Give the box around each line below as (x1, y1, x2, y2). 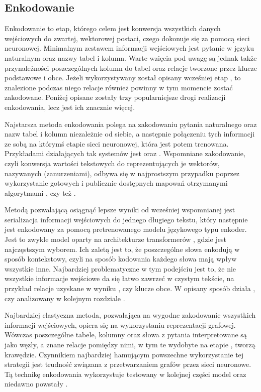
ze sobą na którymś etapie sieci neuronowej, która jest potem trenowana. (5, 138, 229, 149)
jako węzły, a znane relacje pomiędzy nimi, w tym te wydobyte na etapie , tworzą (5, 339, 255, 350)
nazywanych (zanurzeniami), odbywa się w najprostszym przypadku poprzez (5, 168, 240, 178)
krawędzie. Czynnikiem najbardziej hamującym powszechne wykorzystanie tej (5, 349, 244, 359)
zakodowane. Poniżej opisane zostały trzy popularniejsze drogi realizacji (5, 92, 226, 102)
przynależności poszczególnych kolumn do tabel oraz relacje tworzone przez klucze (5, 62, 257, 73)
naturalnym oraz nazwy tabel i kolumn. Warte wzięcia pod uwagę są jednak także (5, 52, 257, 63)
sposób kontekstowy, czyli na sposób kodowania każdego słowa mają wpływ (5, 253, 237, 264)
